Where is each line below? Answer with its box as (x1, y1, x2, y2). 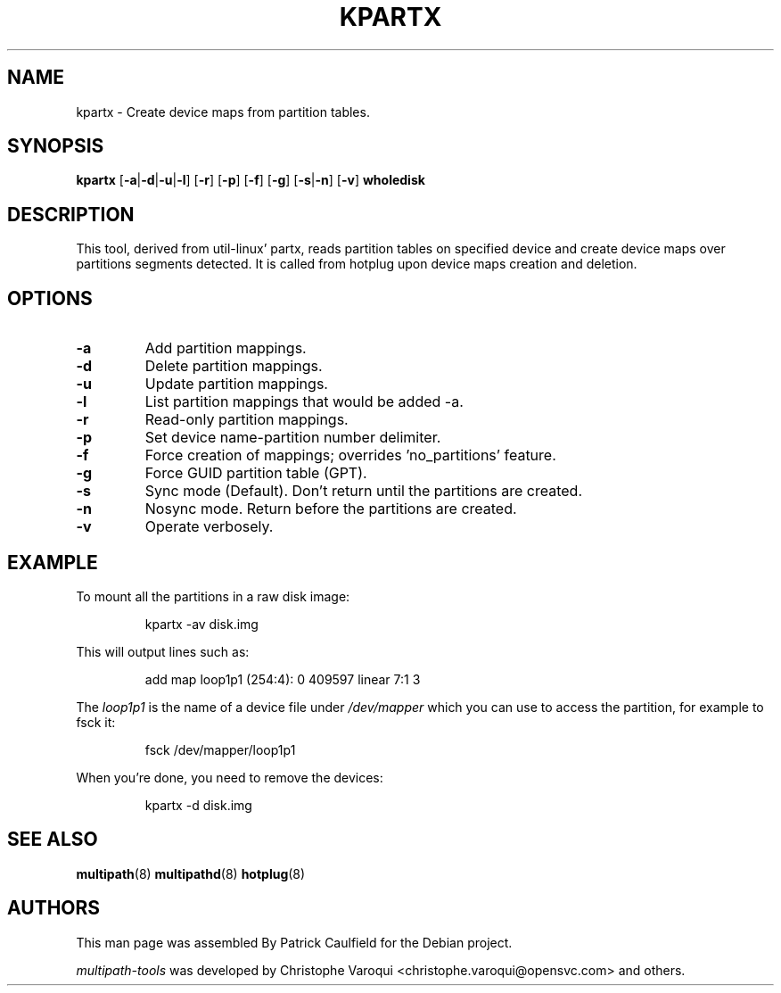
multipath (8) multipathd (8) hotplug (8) (76, 865, 306, 881)
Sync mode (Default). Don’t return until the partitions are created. (144, 482, 582, 501)
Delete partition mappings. (144, 357, 323, 376)
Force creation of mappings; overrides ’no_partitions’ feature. (144, 446, 556, 465)
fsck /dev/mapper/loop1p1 (144, 741, 296, 757)
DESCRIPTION (7, 203, 135, 226)
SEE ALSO (7, 828, 98, 851)
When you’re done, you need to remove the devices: (76, 769, 383, 785)
